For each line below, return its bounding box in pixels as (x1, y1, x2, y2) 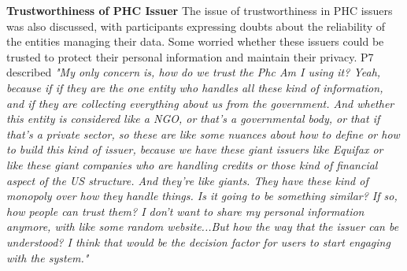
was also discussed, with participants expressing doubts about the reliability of (6, 17, 386, 34)
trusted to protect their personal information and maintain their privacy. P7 (6, 48, 374, 65)
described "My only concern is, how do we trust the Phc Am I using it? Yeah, (6, 64, 381, 80)
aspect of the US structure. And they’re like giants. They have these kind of (6, 172, 368, 188)
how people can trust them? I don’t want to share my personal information (6, 202, 364, 219)
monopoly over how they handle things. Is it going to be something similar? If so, (6, 187, 398, 204)
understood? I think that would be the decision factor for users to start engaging (6, 233, 390, 250)
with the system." (6, 249, 89, 265)
